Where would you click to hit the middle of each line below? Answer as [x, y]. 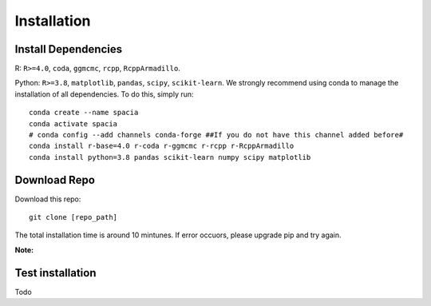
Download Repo [55, 180]
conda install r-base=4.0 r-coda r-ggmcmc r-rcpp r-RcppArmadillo [162, 146]
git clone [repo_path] [73, 217]
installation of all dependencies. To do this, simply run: [105, 94]
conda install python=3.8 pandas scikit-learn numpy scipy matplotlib [170, 157]
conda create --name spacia [84, 113]
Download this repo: [48, 199]
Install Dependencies [69, 49]
